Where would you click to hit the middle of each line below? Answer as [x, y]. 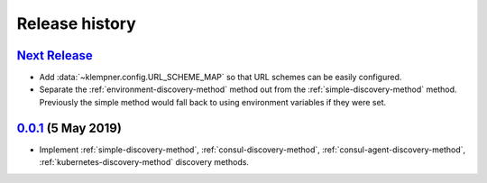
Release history [77, 23]
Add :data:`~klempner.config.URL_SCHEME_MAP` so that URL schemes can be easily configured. [221, 78]
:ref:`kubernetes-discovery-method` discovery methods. [144, 162]
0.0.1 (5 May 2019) [69, 128]
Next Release [55, 55]
